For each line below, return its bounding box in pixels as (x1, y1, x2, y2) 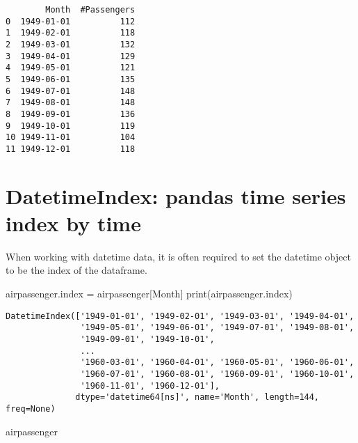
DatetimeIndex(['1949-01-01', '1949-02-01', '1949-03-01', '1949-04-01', (6, 311, 355, 321)
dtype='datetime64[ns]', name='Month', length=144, (75, 392, 320, 403)
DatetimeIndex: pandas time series (6, 181, 346, 210)
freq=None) (6, 403, 56, 414)
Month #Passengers (45, 5, 136, 15)
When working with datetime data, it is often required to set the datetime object (6, 249, 351, 263)
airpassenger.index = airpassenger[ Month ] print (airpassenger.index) (6, 286, 293, 301)
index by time (6, 208, 141, 237)
